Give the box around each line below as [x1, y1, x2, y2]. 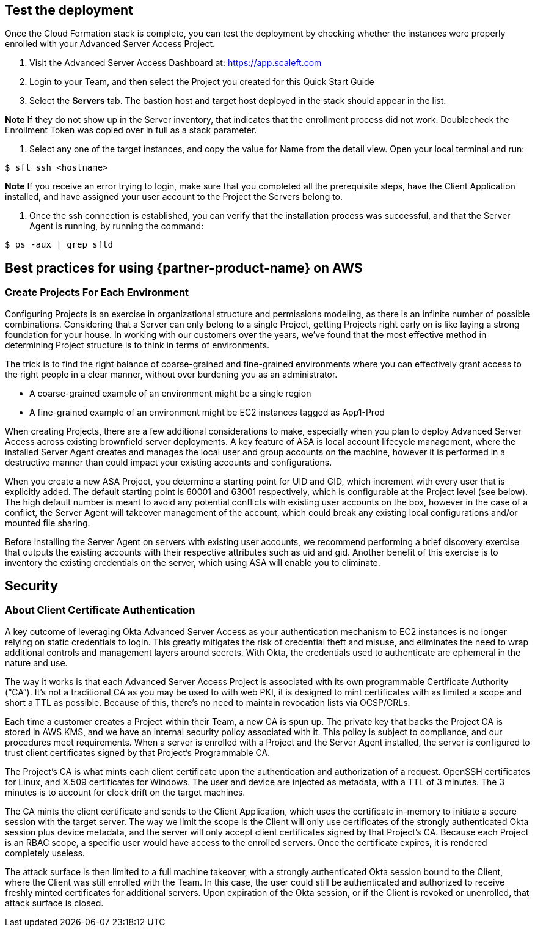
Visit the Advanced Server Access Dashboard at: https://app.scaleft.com [29, 57, 322, 68]
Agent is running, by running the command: [29, 221, 204, 232]
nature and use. [5, 657, 68, 668]
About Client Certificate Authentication [5, 604, 195, 617]
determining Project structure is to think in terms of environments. [5, 339, 270, 350]
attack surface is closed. [5, 897, 104, 908]
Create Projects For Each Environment [5, 286, 189, 299]
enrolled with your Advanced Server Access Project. [5, 39, 216, 50]
